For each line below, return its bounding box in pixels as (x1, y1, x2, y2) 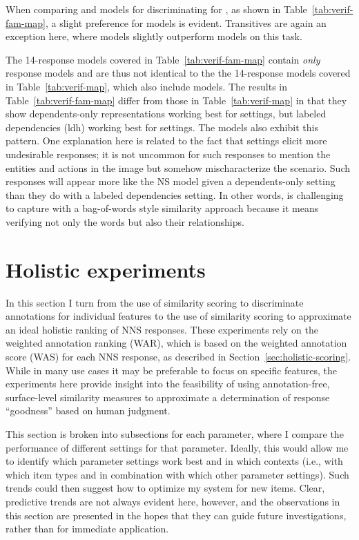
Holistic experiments (6, 255, 206, 283)
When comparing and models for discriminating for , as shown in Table (6, 2, 307, 16)
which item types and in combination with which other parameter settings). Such (6, 467, 349, 481)
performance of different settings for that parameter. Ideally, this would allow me (6, 440, 349, 454)
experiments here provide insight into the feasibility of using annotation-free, (6, 376, 330, 391)
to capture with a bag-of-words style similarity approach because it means (6, 201, 319, 215)
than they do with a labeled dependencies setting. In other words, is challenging (6, 187, 344, 202)
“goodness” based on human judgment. (6, 403, 171, 418)
